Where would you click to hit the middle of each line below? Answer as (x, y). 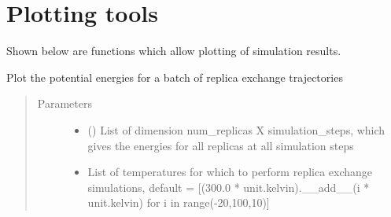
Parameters (65, 103)
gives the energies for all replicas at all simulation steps (221, 145)
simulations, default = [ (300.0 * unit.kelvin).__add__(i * (229, 187)
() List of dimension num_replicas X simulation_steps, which (236, 129)
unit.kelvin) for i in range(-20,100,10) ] (179, 202)
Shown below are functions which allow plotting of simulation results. (174, 51)
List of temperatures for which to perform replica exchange (230, 172)
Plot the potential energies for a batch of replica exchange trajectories (175, 77)
